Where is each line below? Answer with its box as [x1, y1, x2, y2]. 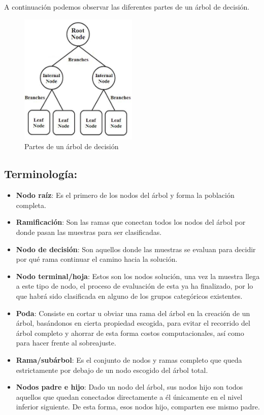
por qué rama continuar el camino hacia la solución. [16, 254, 178, 264]
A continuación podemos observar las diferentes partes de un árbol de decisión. [4, 2, 250, 12]
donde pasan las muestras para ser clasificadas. [16, 226, 162, 237]
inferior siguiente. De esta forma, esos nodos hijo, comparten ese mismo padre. [16, 401, 260, 412]
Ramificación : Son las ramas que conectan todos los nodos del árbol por [16, 217, 246, 227]
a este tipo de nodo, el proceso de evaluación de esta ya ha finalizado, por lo [16, 281, 253, 291]
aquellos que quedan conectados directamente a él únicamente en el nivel [16, 391, 243, 402]
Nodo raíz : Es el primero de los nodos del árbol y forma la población [16, 190, 235, 200]
